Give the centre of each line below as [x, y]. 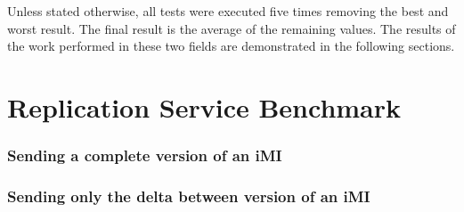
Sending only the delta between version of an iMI [189, 196]
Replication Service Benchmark [204, 106]
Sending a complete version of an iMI [145, 155]
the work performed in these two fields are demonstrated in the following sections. [231, 46]
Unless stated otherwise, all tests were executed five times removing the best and [228, 11]
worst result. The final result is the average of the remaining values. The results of [232, 28]
